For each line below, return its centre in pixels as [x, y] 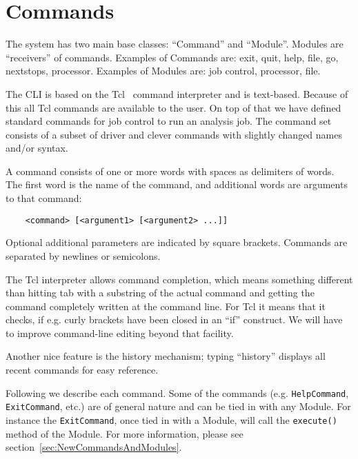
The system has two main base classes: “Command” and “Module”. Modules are [175, 44]
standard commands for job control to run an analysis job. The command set [169, 121]
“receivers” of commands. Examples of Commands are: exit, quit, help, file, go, [172, 57]
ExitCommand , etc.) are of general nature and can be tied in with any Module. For [178, 406]
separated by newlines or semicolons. [83, 255]
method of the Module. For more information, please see [125, 433]
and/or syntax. [37, 148]
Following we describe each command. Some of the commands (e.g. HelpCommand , [177, 392]
